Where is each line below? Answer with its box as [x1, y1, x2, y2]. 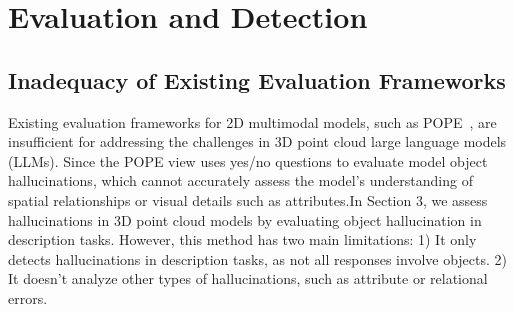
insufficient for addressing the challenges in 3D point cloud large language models [8, 131, 507, 152]
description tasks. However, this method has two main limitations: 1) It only [8, 229, 477, 250]
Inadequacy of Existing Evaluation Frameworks [8, 64, 506, 95]
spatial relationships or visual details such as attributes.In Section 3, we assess [8, 189, 488, 210]
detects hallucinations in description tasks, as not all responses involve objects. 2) [8, 248, 507, 269]
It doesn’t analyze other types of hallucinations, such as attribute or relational [8, 268, 488, 289]
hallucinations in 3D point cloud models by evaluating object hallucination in [8, 209, 482, 230]
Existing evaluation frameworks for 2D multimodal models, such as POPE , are [8, 111, 497, 132]
